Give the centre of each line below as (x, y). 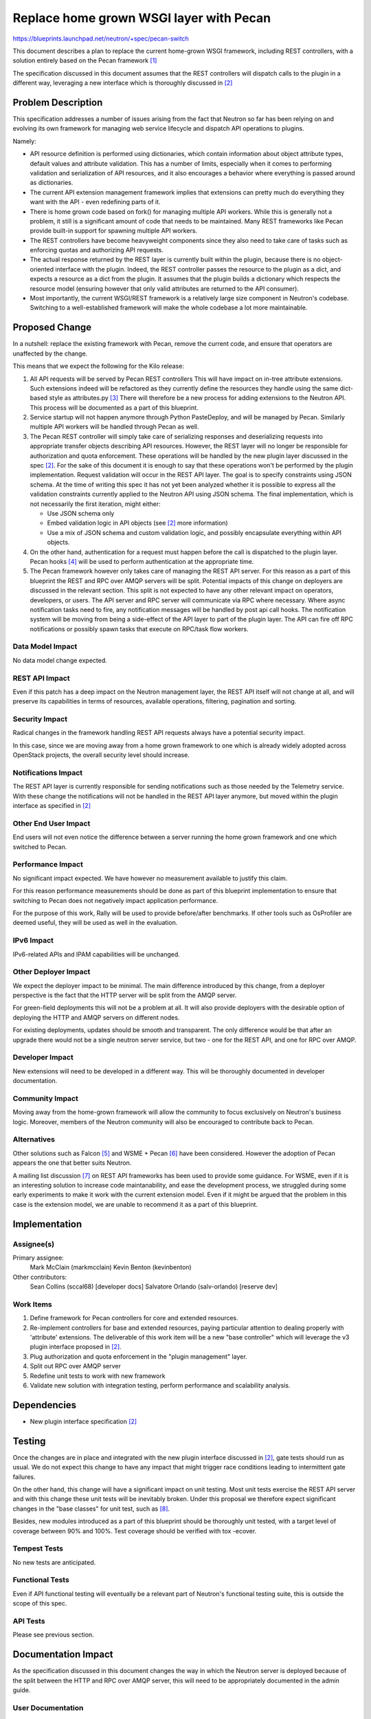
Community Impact (45, 1098)
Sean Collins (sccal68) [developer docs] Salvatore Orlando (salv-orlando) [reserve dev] (154, 1286)
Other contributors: (40, 1277)
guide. (22, 1690)
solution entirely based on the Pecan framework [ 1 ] (85, 61)
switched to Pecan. (40, 846)
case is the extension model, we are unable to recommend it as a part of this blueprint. (135, 1204)
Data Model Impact (45, 646)
